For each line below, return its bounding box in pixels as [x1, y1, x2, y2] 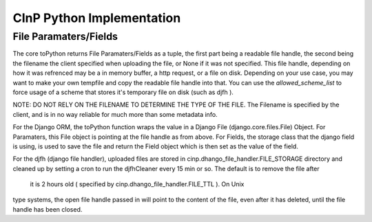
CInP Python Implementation [12, 10, 181, 25]
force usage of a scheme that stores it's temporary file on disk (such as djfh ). [12, 88, 234, 96]
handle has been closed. [12, 205, 83, 213]
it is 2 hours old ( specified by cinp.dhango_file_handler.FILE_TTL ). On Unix [30, 180, 245, 188]
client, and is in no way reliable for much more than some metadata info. [12, 110, 218, 118]
